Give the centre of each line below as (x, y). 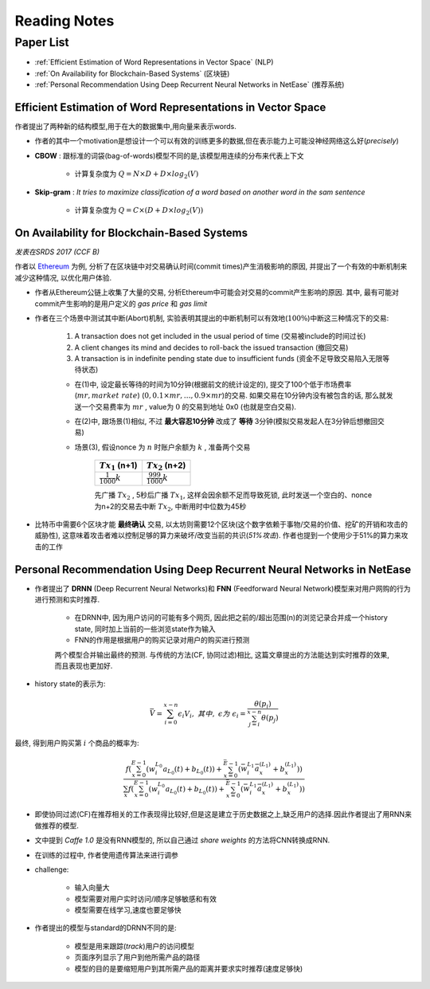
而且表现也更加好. (84, 665)
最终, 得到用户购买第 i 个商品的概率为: (77, 743)
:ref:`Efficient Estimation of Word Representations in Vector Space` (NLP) (154, 62)
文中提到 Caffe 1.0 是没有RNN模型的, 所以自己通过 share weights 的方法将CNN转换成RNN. (182, 840)
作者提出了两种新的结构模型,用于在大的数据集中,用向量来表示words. (125, 127)
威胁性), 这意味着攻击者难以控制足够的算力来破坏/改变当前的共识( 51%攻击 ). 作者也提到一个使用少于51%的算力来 (218, 536)
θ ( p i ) (262, 704)
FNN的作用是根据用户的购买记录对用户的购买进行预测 (162, 640)
